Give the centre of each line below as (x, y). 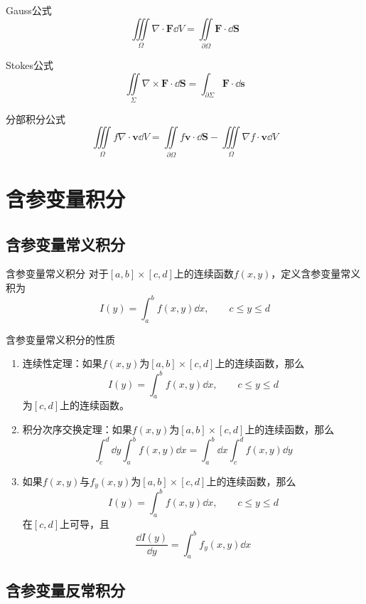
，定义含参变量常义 (316, 274)
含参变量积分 (66, 198)
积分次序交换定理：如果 (77, 429)
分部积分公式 (36, 118)
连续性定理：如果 (62, 363)
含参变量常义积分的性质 (60, 339)
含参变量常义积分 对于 (57, 274)
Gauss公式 (29, 10)
